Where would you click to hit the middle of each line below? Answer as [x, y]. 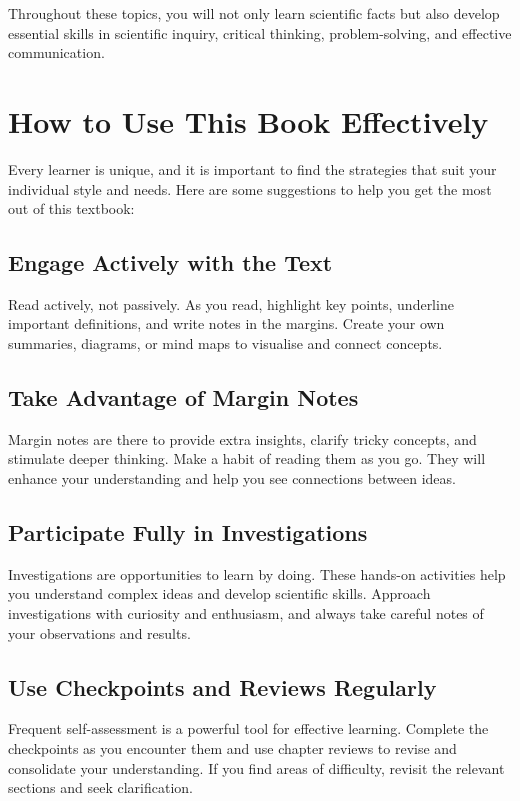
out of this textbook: [71, 208]
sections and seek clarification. [100, 787]
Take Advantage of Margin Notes [183, 397]
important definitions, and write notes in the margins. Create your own [226, 323]
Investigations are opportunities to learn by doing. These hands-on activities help [257, 573]
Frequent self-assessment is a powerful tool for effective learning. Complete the [248, 728]
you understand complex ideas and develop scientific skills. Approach [219, 593]
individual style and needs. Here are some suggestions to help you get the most [250, 188]
